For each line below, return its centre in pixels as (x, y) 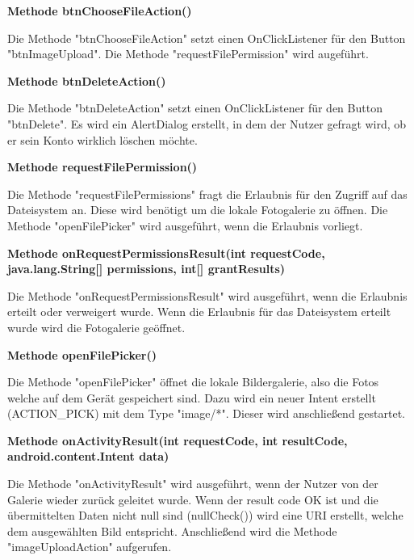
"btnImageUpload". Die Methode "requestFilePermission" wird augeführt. (188, 54)
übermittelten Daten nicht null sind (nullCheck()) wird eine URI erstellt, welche (205, 515)
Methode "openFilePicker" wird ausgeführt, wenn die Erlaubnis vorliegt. (185, 225)
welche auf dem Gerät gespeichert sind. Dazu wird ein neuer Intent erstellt (192, 397)
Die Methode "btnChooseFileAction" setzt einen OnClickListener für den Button (207, 38)
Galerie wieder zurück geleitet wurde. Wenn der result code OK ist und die (193, 499)
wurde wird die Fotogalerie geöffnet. (96, 327)
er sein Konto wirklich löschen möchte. (102, 139)
